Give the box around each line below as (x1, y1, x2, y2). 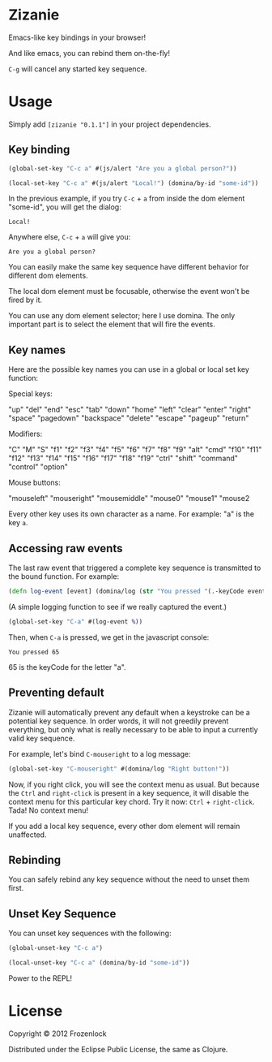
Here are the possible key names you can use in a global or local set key (8, 365, 249, 374)
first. (8, 883, 24, 893)
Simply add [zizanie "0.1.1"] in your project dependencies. (8, 119, 211, 129)
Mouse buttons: (8, 477, 61, 488)
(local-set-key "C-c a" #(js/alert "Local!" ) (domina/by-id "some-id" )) (8, 179, 259, 188)
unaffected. (8, 830, 47, 840)
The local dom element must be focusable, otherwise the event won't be (8, 287, 250, 296)
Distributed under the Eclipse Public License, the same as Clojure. (8, 1044, 228, 1054)
